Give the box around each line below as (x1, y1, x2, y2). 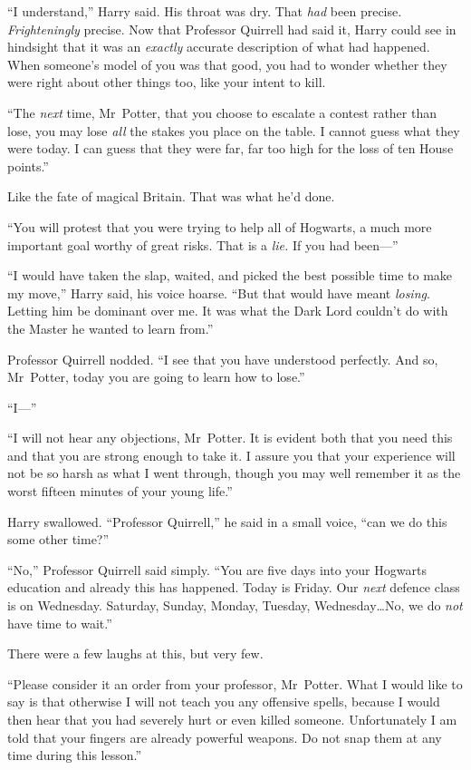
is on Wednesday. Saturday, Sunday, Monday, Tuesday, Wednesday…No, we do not (7, 596, 463, 615)
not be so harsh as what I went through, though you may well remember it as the (7, 463, 461, 482)
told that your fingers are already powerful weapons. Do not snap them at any (7, 727, 442, 746)
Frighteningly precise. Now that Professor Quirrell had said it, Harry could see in (7, 19, 457, 38)
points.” (7, 156, 49, 175)
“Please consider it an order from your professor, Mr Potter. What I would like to (7, 674, 463, 693)
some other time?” (7, 530, 110, 549)
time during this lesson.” (7, 746, 142, 765)
